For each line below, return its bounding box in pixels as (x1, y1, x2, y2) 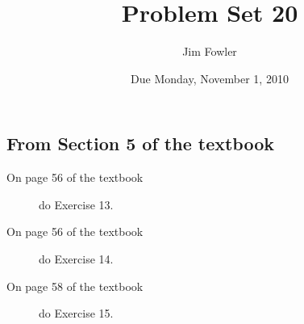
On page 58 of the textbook (6, 277, 144, 294)
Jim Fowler (182, 43, 237, 60)
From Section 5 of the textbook (6, 131, 274, 156)
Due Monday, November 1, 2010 (131, 69, 289, 86)
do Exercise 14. (39, 250, 114, 267)
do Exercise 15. (39, 305, 114, 322)
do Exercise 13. (39, 196, 114, 212)
